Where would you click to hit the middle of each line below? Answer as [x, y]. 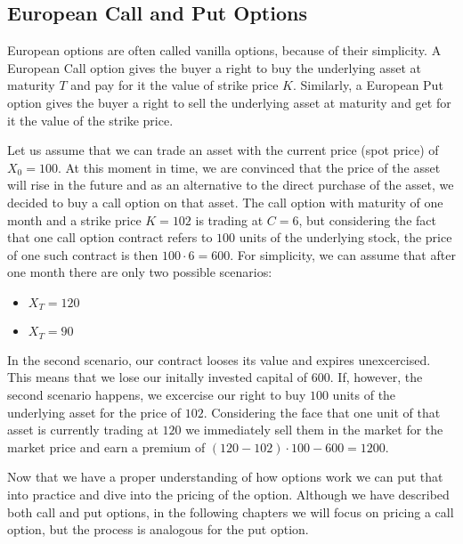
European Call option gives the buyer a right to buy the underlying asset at [214, 67]
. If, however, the [376, 377]
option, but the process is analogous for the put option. [158, 529]
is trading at [229, 219]
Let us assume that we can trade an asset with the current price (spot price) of [223, 150]
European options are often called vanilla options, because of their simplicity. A [224, 50]
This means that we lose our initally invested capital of [158, 377]
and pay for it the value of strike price [175, 85]
